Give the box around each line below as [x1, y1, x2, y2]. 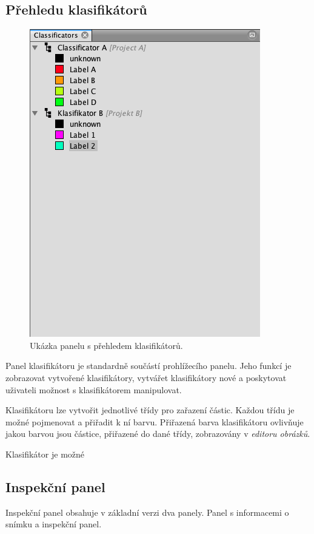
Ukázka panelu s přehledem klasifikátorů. [30, 339, 183, 351]
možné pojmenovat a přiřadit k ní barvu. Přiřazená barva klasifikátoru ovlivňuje [5, 415, 304, 428]
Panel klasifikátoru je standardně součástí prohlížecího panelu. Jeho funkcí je [5, 359, 292, 372]
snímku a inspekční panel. [5, 518, 102, 530]
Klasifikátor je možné [5, 447, 85, 460]
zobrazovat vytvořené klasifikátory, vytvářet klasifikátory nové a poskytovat [5, 371, 287, 384]
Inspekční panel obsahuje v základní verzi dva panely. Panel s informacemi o [5, 505, 289, 518]
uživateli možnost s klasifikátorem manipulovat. [5, 383, 182, 396]
